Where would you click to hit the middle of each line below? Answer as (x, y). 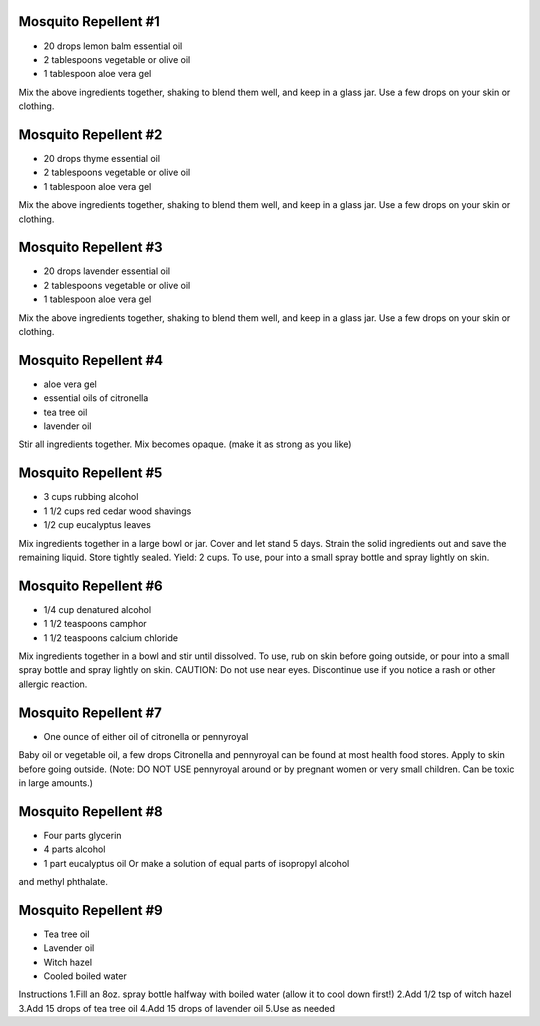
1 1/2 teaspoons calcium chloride (111, 637)
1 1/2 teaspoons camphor (95, 624)
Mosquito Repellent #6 (91, 585)
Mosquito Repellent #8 (91, 811)
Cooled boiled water (85, 976)
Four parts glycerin (82, 835)
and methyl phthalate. (63, 881)
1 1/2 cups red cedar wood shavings (117, 511)
